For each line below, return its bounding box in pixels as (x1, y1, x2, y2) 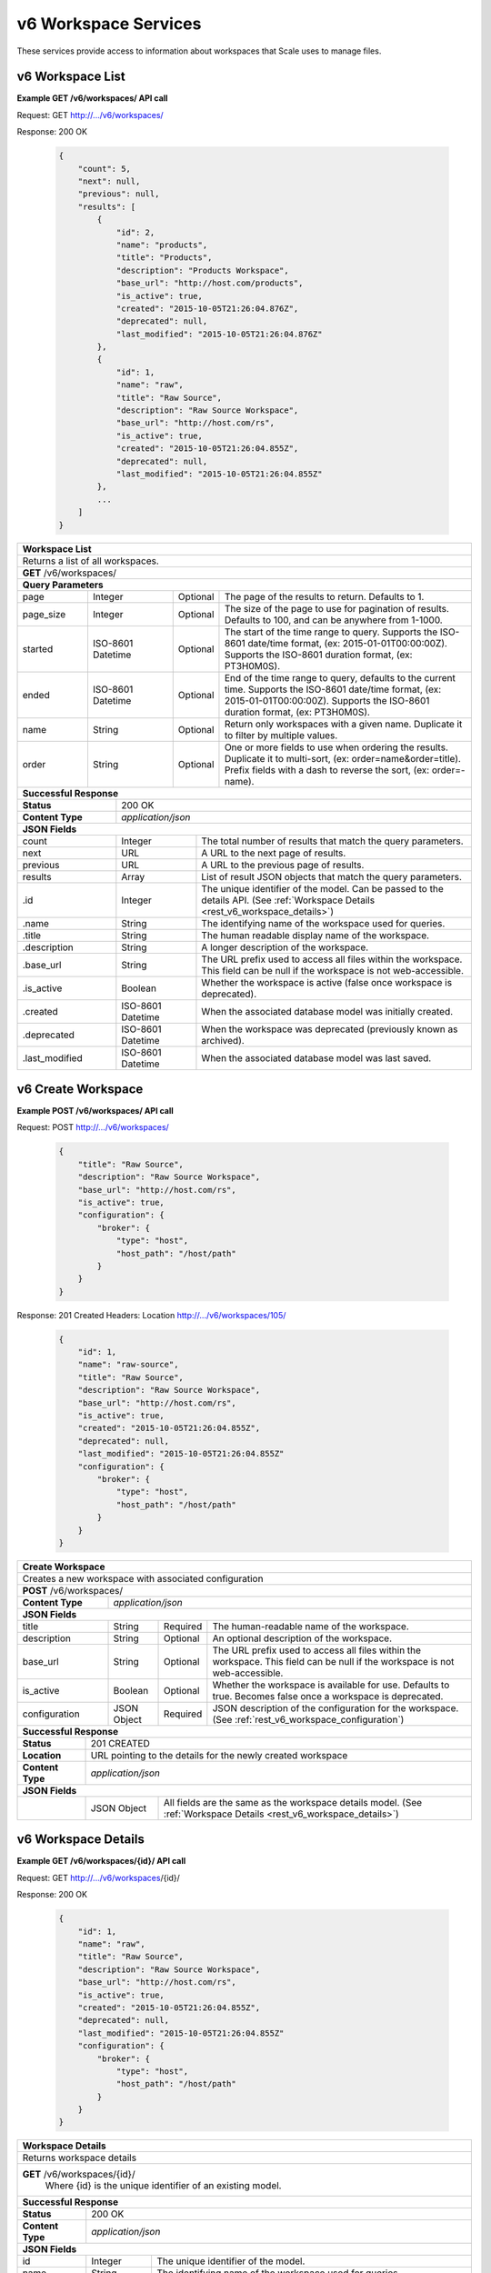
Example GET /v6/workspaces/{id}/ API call (16, 1856, 186, 1867)
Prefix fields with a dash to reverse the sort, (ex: (224, 764, 430, 776)
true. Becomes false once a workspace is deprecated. (212, 1689, 444, 1702)
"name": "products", (115, 239, 208, 250)
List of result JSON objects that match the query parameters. (201, 870, 463, 883)
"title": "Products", (115, 253, 213, 263)
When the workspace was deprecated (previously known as (201, 1023, 458, 1036)
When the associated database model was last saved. (201, 1051, 432, 1064)
